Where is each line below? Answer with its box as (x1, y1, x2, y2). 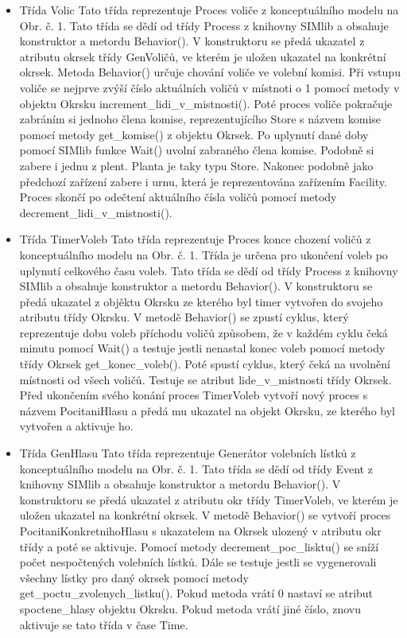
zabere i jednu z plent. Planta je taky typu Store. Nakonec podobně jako (19, 157, 374, 173)
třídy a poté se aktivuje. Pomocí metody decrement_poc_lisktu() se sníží (19, 538, 379, 554)
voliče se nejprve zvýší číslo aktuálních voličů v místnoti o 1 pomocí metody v (19, 79, 400, 95)
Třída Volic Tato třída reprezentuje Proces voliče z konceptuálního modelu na (19, 2, 399, 18)
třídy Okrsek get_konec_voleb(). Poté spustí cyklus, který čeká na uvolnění (19, 356, 390, 372)
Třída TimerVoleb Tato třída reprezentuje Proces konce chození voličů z (19, 231, 371, 247)
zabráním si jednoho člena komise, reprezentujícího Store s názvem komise (19, 111, 382, 127)
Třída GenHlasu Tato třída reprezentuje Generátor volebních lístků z (19, 445, 356, 461)
